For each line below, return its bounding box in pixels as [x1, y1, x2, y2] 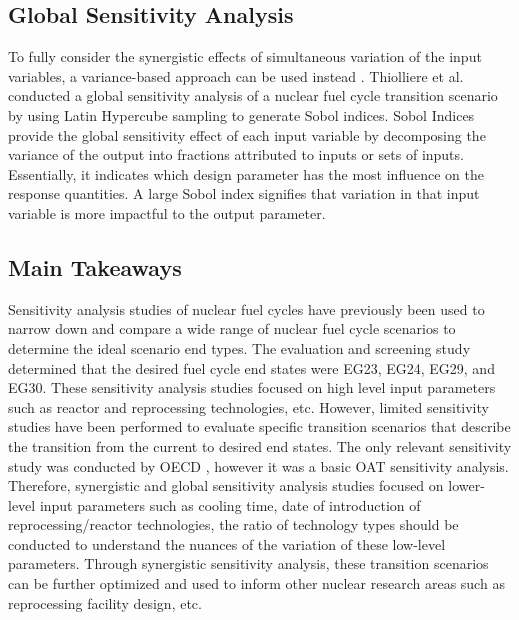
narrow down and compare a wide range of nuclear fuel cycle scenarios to [8, 318, 456, 339]
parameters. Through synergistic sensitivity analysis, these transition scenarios [8, 553, 489, 574]
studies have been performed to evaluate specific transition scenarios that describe [8, 416, 511, 437]
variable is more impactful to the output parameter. [8, 202, 326, 223]
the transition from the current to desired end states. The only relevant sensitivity [8, 435, 512, 456]
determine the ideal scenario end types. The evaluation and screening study [8, 337, 471, 358]
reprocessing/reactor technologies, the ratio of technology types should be [8, 514, 459, 535]
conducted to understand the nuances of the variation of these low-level [8, 533, 446, 554]
